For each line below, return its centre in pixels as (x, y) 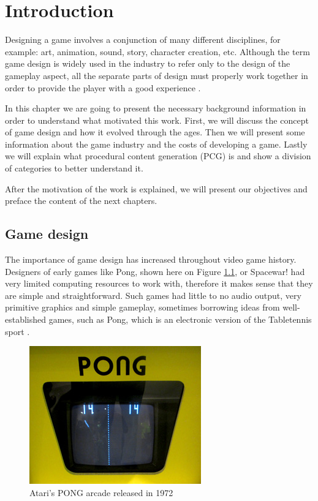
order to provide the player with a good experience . (103, 87)
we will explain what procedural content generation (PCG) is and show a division (158, 156)
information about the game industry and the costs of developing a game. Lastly (156, 144)
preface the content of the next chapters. (81, 201)
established (26, 319)
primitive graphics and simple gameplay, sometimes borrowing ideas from (142, 307)
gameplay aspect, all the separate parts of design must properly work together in (157, 75)
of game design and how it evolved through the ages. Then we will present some (155, 132)
